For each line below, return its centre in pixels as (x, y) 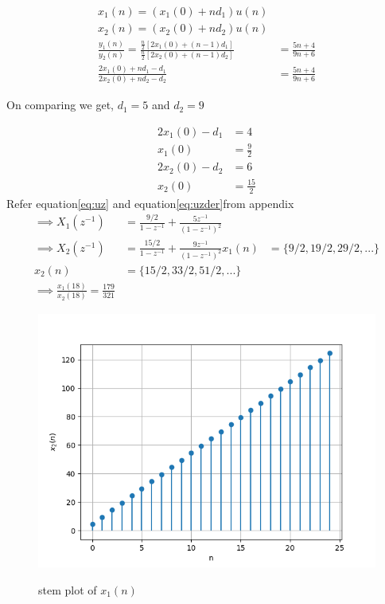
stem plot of (68, 589)
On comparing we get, (60, 105)
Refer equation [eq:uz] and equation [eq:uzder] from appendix (150, 203)
